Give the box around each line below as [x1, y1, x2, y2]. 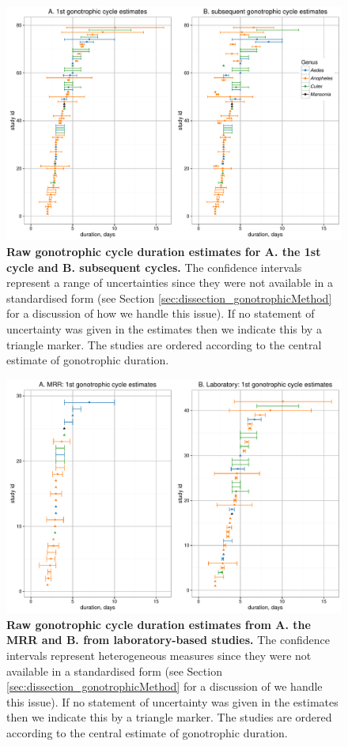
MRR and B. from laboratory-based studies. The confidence [6, 631, 330, 648]
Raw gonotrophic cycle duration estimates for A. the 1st [6, 243, 321, 260]
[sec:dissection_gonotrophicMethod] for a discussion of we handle [6, 678, 323, 695]
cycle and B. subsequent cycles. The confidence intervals [6, 258, 302, 275]
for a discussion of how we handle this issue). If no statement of [6, 305, 315, 322]
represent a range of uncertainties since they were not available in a [6, 274, 333, 291]
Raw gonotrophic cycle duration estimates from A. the [6, 616, 311, 632]
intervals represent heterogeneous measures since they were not [6, 647, 312, 664]
